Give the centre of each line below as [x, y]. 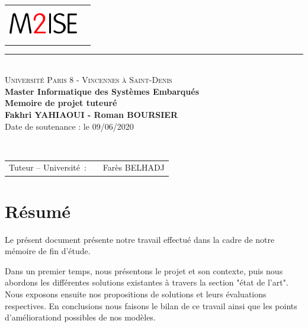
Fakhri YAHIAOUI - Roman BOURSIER [92, 114]
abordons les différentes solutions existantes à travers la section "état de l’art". [147, 282]
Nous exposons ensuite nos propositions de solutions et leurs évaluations [136, 294]
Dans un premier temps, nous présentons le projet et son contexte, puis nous [144, 270]
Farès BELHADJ [134, 167]
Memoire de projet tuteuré [61, 103]
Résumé [38, 211]
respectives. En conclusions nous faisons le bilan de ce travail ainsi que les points [151, 305]
